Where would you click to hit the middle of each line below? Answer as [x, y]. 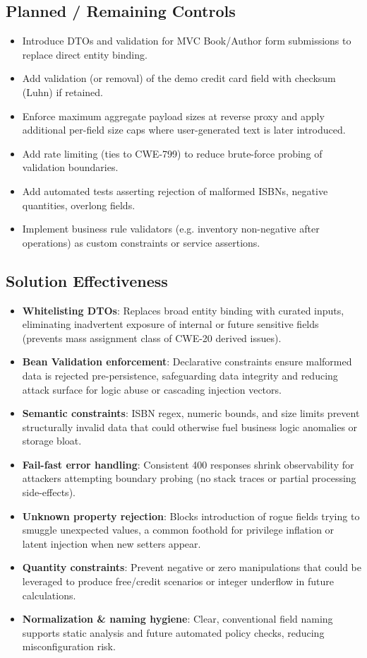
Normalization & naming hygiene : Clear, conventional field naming [178, 619]
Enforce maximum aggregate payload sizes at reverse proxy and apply [173, 116]
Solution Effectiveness [87, 280]
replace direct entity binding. [85, 54]
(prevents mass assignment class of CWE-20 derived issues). [152, 337]
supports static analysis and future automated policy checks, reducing [173, 632]
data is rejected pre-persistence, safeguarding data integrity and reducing [180, 375]
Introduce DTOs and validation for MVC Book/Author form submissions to [187, 41]
